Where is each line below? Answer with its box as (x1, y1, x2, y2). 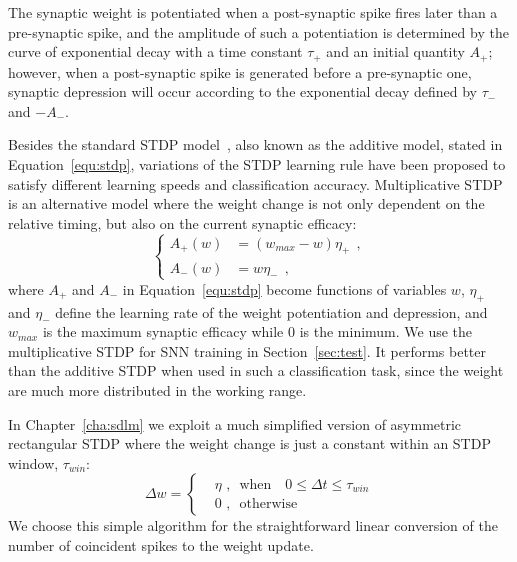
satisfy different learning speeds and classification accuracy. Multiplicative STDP (8, 173, 503, 194)
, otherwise (226, 497, 298, 512)
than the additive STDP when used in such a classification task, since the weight (8, 360, 504, 381)
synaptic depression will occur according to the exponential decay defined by (8, 81, 477, 102)
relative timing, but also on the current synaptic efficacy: (8, 212, 357, 233)
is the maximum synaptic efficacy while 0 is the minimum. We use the (42, 321, 473, 342)
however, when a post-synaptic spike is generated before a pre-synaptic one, (8, 61, 472, 82)
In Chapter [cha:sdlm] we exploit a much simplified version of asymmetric (8, 413, 462, 434)
